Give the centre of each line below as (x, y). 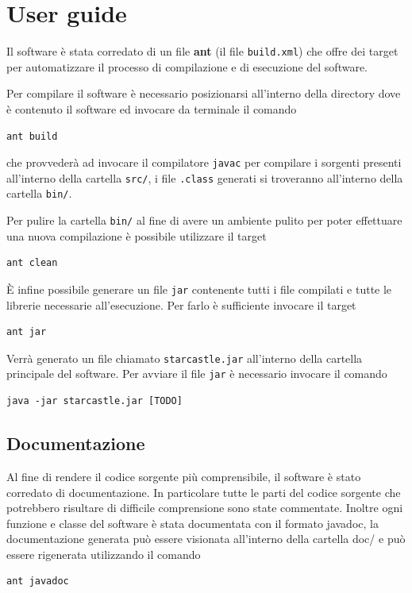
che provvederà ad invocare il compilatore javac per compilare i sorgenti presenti (204, 162)
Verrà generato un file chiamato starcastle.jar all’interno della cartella (185, 358)
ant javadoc (38, 581)
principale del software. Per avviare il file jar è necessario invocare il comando (197, 374)
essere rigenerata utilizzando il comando (104, 554)
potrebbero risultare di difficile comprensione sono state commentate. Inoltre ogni (205, 508)
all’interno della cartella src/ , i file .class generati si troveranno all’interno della (205, 177)
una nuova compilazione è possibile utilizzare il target (137, 235)
